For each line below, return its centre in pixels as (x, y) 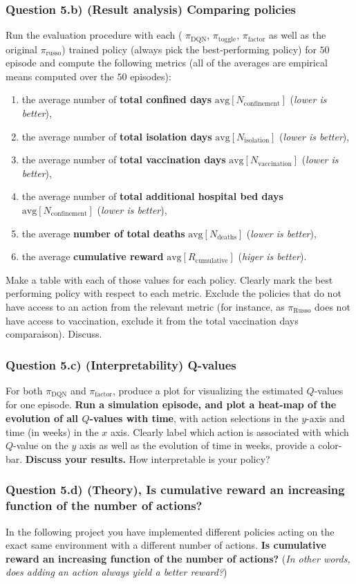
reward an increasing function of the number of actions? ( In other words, (178, 558)
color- (330, 445)
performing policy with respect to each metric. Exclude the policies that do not (174, 293)
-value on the (41, 445)
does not (332, 306)
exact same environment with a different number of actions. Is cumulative (166, 545)
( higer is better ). (272, 256)
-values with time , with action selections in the (194, 418)
